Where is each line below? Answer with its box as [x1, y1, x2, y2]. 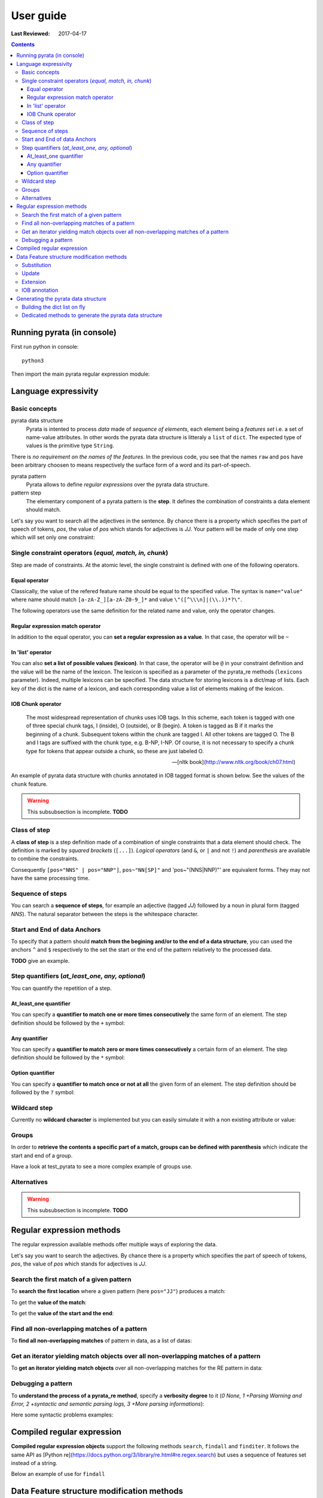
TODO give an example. [11, 957, 70, 964]
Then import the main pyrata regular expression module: [11, 370, 150, 377]
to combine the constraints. [11, 855, 79, 862]
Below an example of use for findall [11, 1470, 105, 1478]
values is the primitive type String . [26, 442, 115, 449]
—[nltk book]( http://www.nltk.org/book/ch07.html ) [172, 758, 295, 765]
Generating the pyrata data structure [16, 295, 107, 302]
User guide [11, 9, 67, 22]
